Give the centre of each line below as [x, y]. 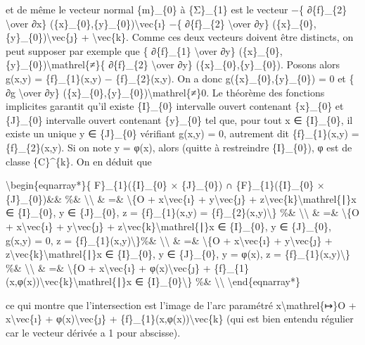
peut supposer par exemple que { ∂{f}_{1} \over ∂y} [121, 50]
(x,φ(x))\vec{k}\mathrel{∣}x [69, 281]
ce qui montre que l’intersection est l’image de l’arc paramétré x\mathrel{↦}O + [181, 305]
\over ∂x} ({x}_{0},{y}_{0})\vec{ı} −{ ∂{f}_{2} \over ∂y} [137, 23]
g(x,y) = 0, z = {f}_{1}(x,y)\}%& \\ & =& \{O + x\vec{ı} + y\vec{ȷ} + [169, 240]
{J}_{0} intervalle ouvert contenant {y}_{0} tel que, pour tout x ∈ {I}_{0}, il [179, 119]
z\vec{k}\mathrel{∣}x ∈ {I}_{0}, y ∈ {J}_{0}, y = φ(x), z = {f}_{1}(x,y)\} [178, 254]
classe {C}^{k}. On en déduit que [79, 161]
